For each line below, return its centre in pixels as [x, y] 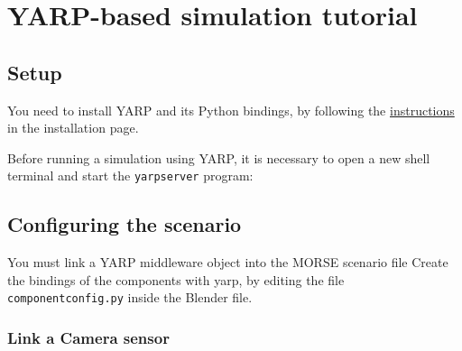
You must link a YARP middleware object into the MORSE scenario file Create [228, 262]
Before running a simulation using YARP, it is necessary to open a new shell [219, 157]
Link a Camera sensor [88, 337]
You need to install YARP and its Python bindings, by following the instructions [231, 110]
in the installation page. [73, 128]
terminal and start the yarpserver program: [130, 175]
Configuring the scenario [125, 224]
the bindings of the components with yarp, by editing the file [176, 279]
